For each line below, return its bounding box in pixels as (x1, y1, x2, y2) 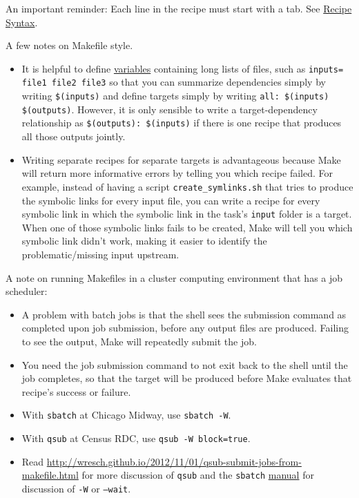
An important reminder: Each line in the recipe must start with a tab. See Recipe (6, 1, 352, 15)
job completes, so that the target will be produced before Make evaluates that (21, 371, 352, 385)
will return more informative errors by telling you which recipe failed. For (21, 166, 333, 180)
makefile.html (21, 468, 79, 482)
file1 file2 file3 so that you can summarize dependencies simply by (21, 75, 326, 89)
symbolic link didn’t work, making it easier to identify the (21, 233, 267, 248)
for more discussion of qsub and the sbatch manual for (81, 468, 314, 482)
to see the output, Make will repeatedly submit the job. (21, 334, 257, 348)
